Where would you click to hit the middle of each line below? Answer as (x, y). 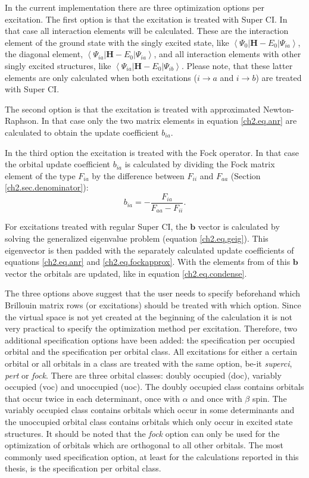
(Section (246, 175)
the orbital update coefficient (57, 164)
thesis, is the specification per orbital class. (83, 468)
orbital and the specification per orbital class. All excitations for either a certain (151, 352)
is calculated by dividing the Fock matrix (200, 164)
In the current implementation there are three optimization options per (135, 7)
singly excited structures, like (58, 65)
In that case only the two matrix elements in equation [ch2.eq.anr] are (169, 121)
